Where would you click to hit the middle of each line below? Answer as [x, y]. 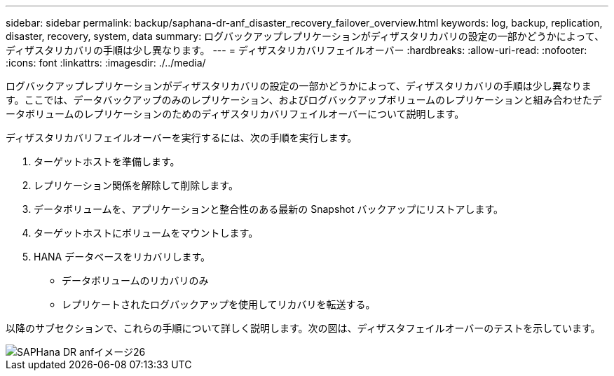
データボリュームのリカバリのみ [135, 280]
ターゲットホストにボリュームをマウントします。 [146, 233]
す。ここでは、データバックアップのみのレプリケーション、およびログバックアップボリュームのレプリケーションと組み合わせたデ [304, 100]
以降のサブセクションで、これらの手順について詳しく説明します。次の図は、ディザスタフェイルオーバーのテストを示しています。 [303, 328]
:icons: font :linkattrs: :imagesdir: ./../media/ [106, 63]
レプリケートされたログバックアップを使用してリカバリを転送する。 [219, 304]
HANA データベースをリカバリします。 [122, 257]
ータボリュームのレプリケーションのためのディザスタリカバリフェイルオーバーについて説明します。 [235, 114]
